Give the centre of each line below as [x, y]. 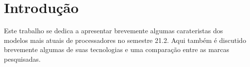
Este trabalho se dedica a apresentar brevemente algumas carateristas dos [114, 31]
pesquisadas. [22, 59]
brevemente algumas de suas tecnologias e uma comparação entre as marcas [117, 49]
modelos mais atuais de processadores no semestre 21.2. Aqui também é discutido [125, 40]
